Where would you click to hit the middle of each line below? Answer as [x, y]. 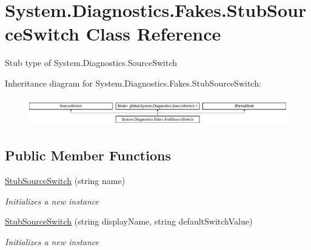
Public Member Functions [88, 155]
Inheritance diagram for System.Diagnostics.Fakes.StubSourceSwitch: [133, 83]
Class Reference [153, 34]
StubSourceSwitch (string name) [65, 181]
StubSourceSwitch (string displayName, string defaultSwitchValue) [129, 221]
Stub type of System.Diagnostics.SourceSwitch [91, 63]
